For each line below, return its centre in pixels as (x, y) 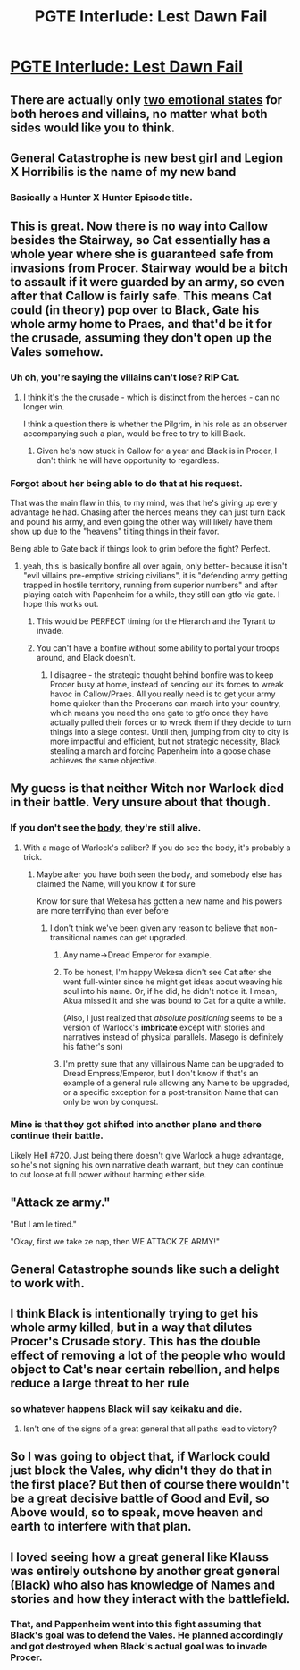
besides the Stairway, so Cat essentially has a (140, 240)
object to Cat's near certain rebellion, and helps (145, 1370)
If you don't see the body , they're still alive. (106, 828)
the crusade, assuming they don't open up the (141, 338)
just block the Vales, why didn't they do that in (142, 1471)
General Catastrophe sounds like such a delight (145, 1270)
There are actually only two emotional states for (146, 100)
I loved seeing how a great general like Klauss (139, 1557)
